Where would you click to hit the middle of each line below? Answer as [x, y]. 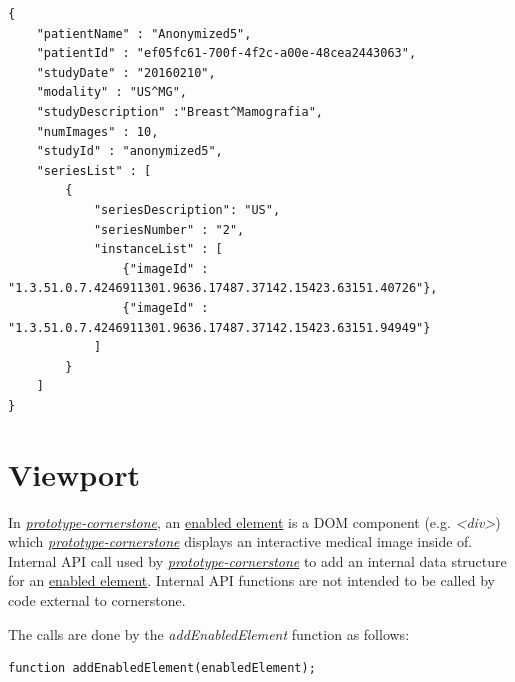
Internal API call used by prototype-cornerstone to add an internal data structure [257, 560]
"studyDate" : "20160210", [126, 72]
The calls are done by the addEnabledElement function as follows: [209, 633]
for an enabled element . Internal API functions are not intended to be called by [251, 580]
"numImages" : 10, [97, 131]
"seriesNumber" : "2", [169, 229]
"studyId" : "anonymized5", [129, 151]
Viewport [74, 473]
